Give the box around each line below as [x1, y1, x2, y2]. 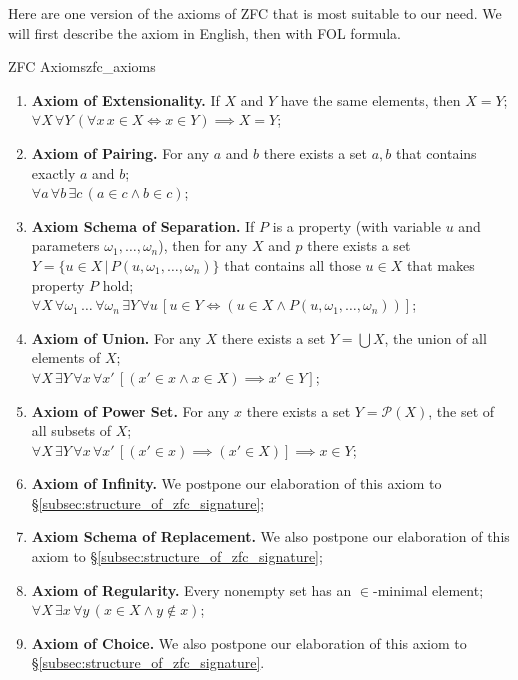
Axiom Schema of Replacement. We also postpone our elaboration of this [31, 526, 510, 547]
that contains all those [224, 254, 361, 275]
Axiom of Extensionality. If [31, 89, 220, 110]
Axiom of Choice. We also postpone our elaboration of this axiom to [31, 632, 467, 653]
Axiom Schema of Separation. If [31, 215, 255, 236]
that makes [406, 254, 475, 275]
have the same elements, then [280, 89, 461, 110]
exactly [31, 162, 76, 183]
